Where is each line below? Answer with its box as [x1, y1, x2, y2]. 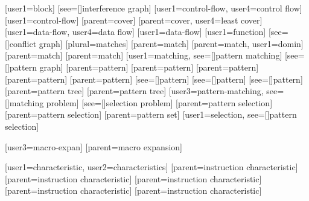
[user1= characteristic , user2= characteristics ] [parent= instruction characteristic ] [5, 161, 298, 173]
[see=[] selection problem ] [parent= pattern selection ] [81, 96, 273, 109]
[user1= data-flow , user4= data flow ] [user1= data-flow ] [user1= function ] [5, 25, 266, 38]
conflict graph [9, 37, 60, 49]
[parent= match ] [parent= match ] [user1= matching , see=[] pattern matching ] [5, 49, 282, 62]
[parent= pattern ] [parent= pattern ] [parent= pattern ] [66, 60, 259, 73]
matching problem [9, 96, 77, 109]
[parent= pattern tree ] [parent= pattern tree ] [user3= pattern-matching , [5, 85, 264, 97]
